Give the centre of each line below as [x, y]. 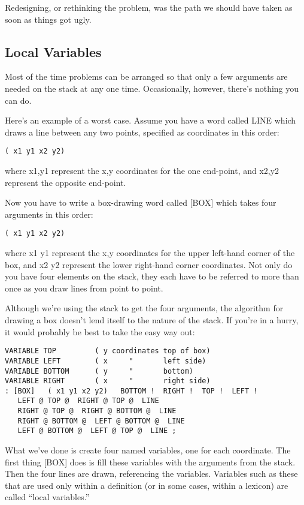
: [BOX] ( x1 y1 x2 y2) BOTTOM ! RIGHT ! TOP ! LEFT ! [131, 391]
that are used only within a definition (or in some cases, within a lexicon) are [147, 485]
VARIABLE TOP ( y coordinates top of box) [108, 351]
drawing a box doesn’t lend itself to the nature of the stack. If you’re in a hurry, [152, 320]
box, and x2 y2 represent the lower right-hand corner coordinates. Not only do [149, 264]
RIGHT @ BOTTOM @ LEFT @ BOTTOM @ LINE [101, 421]
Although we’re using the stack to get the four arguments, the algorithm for [144, 308]
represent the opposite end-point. [66, 182]
